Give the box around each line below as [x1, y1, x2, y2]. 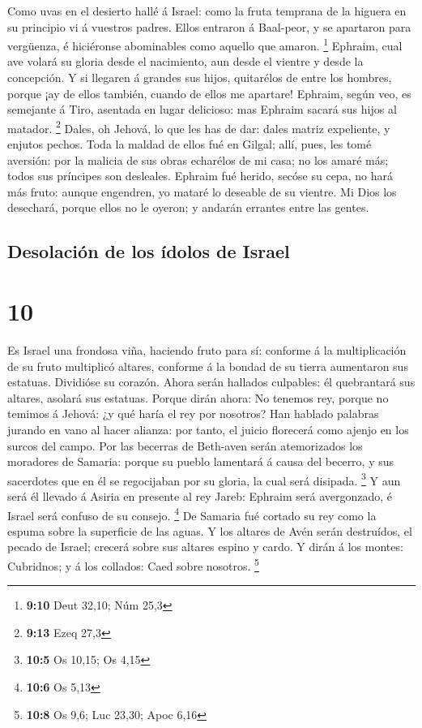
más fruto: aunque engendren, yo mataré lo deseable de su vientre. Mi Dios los [7, 183, 397, 200]
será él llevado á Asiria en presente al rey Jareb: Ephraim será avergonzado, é [7, 487, 393, 504]
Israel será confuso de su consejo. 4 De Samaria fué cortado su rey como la [7, 504, 377, 523]
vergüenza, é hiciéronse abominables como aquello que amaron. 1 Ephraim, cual [7, 35, 403, 54]
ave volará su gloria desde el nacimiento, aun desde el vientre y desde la [7, 53, 364, 70]
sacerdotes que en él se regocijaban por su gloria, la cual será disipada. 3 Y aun [7, 469, 401, 489]
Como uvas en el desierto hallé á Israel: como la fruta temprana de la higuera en [7, 2, 407, 19]
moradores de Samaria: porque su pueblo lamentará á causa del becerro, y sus [7, 453, 394, 470]
